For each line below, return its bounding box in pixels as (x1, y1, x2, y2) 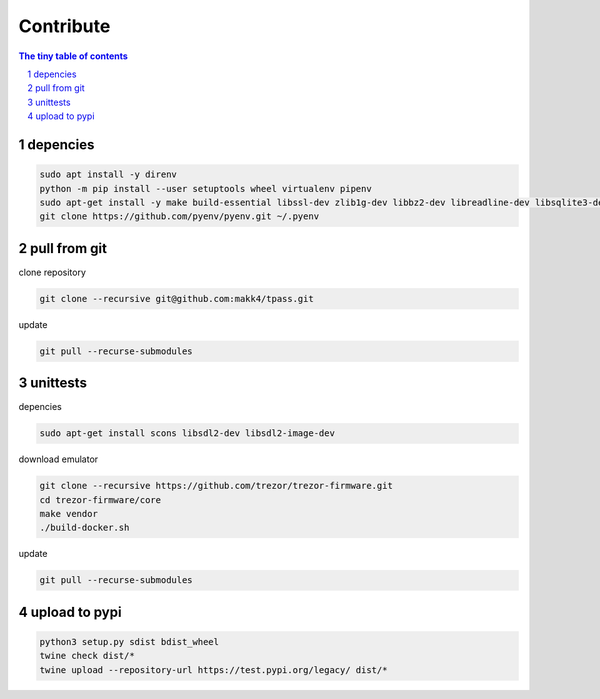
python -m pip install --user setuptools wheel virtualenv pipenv (39, 183, 372, 194)
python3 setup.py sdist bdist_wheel (39, 636, 220, 647)
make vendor (39, 508, 99, 519)
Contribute (18, 15, 111, 37)
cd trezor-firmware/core (39, 494, 162, 505)
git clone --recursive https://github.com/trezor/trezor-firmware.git (39, 480, 394, 492)
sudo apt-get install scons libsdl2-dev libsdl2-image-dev (39, 428, 335, 439)
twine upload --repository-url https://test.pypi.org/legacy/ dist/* (39, 664, 388, 675)
